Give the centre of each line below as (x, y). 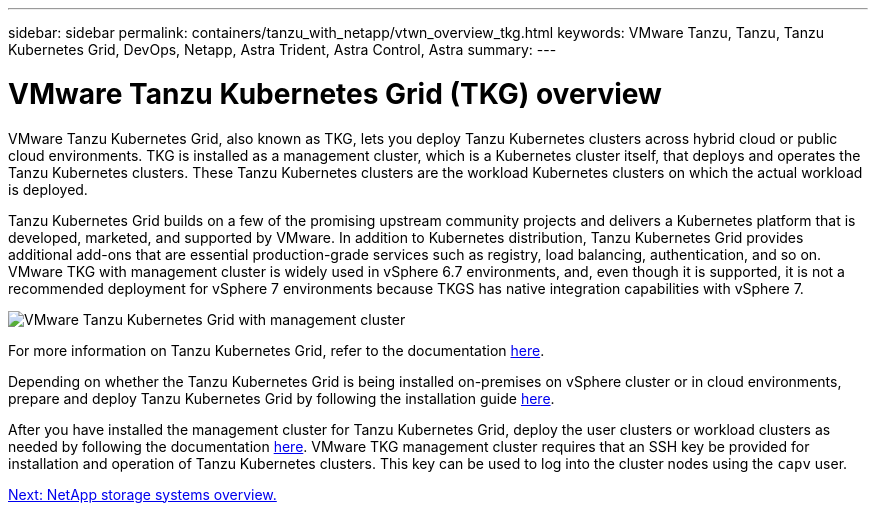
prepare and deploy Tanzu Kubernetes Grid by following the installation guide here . (281, 398)
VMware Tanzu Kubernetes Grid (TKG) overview (335, 93)
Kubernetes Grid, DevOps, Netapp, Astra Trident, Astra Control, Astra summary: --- (282, 49)
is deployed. (48, 189)
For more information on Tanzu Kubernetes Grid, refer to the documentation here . (276, 350)
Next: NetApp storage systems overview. (142, 494)
